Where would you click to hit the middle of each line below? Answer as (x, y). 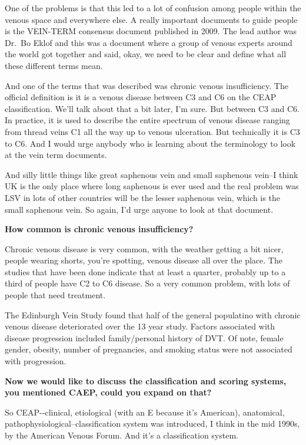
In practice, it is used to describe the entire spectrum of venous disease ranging (147, 120)
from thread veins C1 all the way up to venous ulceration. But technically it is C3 (152, 131)
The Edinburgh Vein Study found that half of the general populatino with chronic (153, 314)
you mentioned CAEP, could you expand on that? (108, 392)
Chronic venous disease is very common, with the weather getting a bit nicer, (144, 248)
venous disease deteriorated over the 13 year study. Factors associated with (140, 326)
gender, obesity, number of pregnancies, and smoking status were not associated (149, 349)
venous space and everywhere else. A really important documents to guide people (151, 19)
